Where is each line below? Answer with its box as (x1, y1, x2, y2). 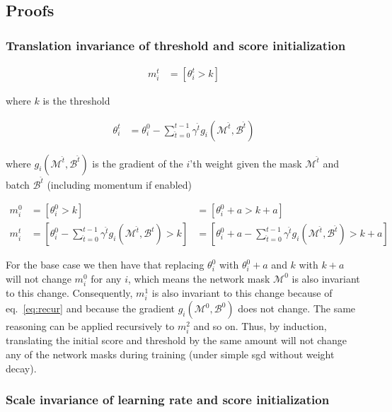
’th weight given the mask (190, 155, 302, 170)
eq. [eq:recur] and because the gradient (6, 301, 175, 316)
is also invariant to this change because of (151, 286, 333, 300)
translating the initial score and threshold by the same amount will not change (6, 333, 347, 348)
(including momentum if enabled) (47, 177, 192, 192)
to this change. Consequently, (6, 286, 133, 300)
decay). (6, 360, 37, 375)
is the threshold (42, 93, 110, 108)
